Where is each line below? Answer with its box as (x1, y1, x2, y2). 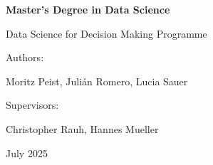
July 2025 (6, 145, 48, 160)
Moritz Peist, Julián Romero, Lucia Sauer (6, 73, 188, 88)
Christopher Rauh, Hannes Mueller (6, 121, 159, 136)
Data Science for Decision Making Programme (6, 26, 207, 41)
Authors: (6, 50, 44, 65)
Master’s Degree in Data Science (6, 2, 170, 16)
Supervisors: (6, 97, 59, 112)
